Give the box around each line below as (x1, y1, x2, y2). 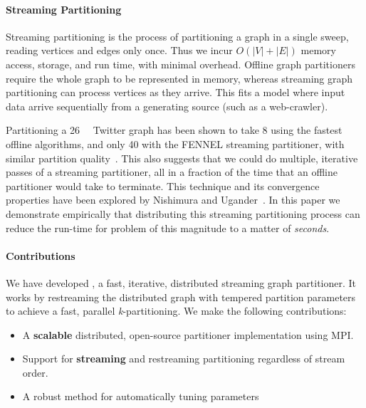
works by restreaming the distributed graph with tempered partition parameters (6, 289, 356, 304)
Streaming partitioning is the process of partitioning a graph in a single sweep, (6, 28, 349, 43)
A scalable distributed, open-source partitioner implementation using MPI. (22, 327, 354, 342)
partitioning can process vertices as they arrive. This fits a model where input (6, 85, 345, 100)
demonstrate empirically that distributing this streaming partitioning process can (6, 206, 360, 221)
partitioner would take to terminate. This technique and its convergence (6, 178, 320, 193)
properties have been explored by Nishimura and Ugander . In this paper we (6, 192, 340, 207)
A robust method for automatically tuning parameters (22, 389, 259, 404)
